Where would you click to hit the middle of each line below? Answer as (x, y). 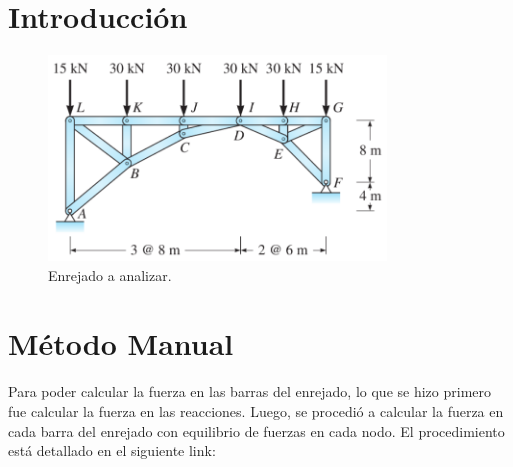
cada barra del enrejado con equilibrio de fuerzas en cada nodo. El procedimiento (256, 430)
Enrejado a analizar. (110, 274)
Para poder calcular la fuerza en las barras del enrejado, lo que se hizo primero (249, 391)
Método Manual (121, 343)
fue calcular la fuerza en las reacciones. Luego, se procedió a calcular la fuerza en (256, 410)
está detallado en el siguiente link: (112, 450)
